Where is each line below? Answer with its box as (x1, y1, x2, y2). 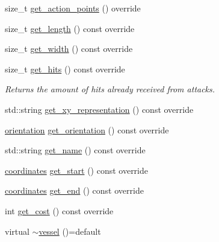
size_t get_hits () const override (5, 62, 125, 75)
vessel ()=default (39, 224, 101, 237)
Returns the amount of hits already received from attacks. (5, 83, 215, 95)
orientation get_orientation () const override (5, 123, 169, 136)
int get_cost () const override (5, 204, 114, 217)
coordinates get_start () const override (5, 164, 149, 176)
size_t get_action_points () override (5, 2, 141, 14)
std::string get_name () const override (5, 144, 146, 156)
